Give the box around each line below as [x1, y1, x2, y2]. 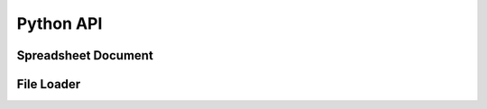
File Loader [16, 77, 81, 92]
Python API [16, 14, 103, 33]
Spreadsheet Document [16, 48, 153, 63]
